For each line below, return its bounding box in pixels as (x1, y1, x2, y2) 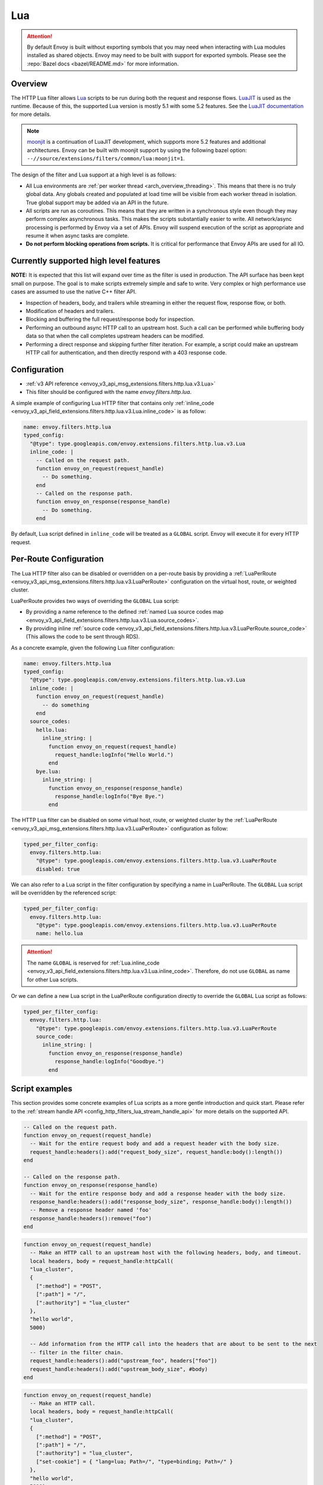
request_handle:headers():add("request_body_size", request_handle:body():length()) (30, 1148, 283, 1155)
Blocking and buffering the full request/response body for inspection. (25, 315, 195, 323)
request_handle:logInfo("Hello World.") (54, 751, 174, 758)
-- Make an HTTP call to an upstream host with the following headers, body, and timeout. (30, 1249, 302, 1256)
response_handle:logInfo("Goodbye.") (54, 1058, 164, 1065)
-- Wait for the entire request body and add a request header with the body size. (30, 1140, 280, 1147)
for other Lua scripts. (27, 976, 78, 983)
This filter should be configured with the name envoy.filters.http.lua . (25, 388, 192, 396)
